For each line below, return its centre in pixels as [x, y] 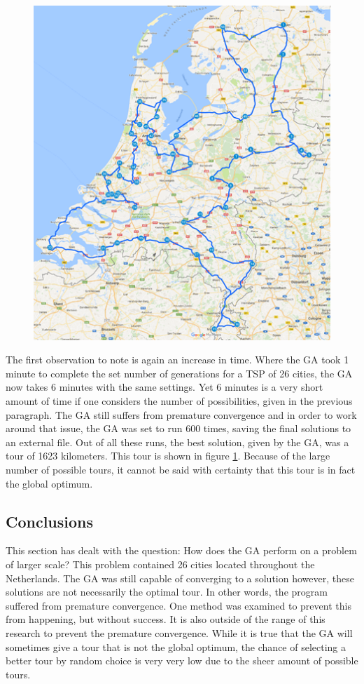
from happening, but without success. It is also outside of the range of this [166, 619]
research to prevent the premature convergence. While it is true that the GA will [179, 632]
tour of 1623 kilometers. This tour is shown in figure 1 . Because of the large [168, 456]
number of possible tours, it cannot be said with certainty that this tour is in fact [181, 469]
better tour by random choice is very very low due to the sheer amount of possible [182, 660]
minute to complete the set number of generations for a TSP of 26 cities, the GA [179, 373]
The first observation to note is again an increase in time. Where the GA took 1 [177, 360]
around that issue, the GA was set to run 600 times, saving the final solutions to [178, 428]
